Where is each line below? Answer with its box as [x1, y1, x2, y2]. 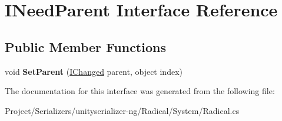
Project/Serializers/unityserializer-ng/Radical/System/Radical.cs [5, 104, 240, 116]
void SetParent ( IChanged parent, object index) [5, 65, 183, 77]
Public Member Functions [5, 37, 166, 56]
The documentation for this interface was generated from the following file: [5, 85, 275, 97]
